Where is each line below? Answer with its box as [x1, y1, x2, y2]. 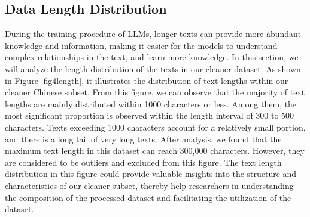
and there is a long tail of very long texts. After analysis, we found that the [5, 132, 282, 145]
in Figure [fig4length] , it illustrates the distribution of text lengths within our [5, 74, 288, 86]
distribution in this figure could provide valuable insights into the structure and [5, 168, 297, 180]
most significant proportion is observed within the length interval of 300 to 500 [5, 109, 294, 122]
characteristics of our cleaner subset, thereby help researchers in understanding [5, 179, 294, 191]
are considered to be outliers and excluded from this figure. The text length [5, 156, 282, 168]
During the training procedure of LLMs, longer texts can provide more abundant [5, 27, 301, 40]
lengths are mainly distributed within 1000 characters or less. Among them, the [5, 97, 297, 110]
